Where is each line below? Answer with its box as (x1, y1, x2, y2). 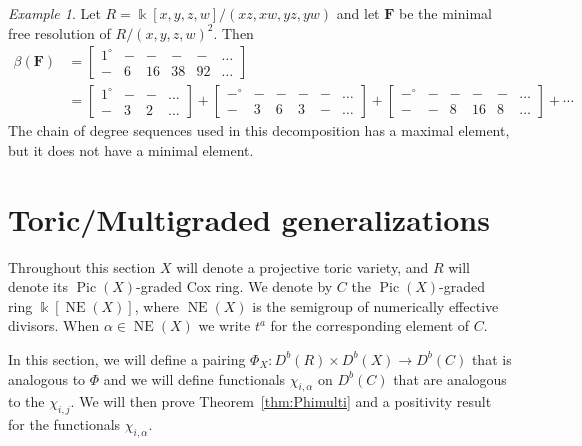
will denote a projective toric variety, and (176, 256, 429, 277)
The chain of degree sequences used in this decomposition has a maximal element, (8, 120, 510, 141)
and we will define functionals (103, 368, 286, 389)
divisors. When (8, 315, 100, 336)
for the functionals (8, 414, 121, 435)
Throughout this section (8, 256, 156, 277)
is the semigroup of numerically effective (252, 295, 499, 316)
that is (471, 348, 512, 369)
